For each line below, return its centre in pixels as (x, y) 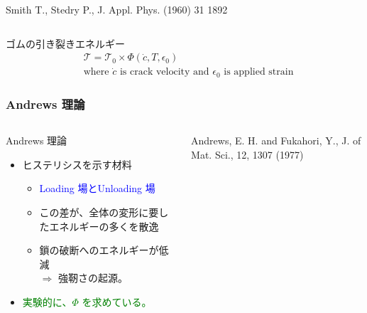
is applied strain (259, 72)
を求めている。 (117, 301)
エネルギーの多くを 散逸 (104, 226)
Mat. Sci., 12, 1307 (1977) (247, 154)
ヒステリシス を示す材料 (77, 164)
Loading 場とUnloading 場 (97, 188)
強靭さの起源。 (93, 278)
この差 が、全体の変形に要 (99, 212)
